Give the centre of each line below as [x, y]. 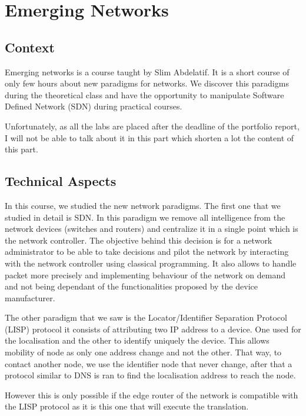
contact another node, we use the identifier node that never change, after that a [149, 363]
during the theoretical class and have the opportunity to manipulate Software [144, 94]
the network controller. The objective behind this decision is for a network [139, 240]
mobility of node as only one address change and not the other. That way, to [143, 352]
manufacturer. [30, 297]
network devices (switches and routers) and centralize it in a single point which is [152, 229]
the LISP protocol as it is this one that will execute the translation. [127, 406]
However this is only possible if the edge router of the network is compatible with [152, 395]
